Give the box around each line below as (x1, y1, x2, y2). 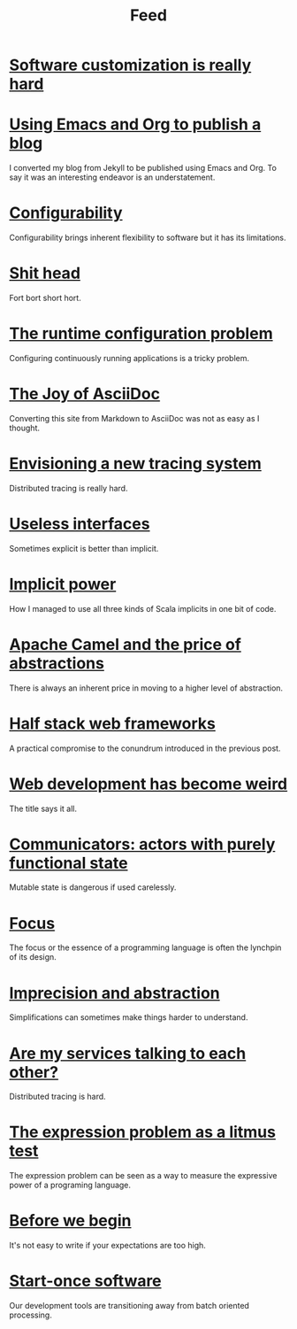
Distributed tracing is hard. (9, 1091, 106, 1102)
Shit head (9, 263, 81, 283)
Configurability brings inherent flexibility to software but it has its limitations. (9, 232, 286, 243)
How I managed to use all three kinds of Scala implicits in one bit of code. (9, 603, 277, 614)
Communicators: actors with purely (9, 834, 276, 854)
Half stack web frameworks (9, 714, 217, 733)
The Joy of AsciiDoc (9, 384, 161, 404)
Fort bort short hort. (9, 293, 81, 303)
